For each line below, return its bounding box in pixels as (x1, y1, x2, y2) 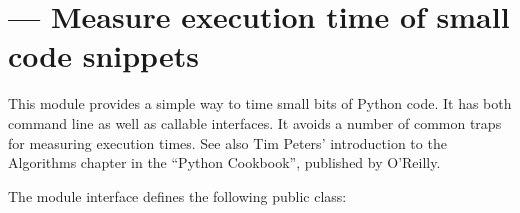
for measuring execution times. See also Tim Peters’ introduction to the (8, 132, 447, 153)
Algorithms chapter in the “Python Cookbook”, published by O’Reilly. (8, 152, 441, 173)
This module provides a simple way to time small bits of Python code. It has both (8, 93, 512, 114)
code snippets (8, 35, 199, 76)
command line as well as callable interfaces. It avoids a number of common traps (8, 112, 502, 133)
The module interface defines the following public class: (8, 185, 347, 206)
